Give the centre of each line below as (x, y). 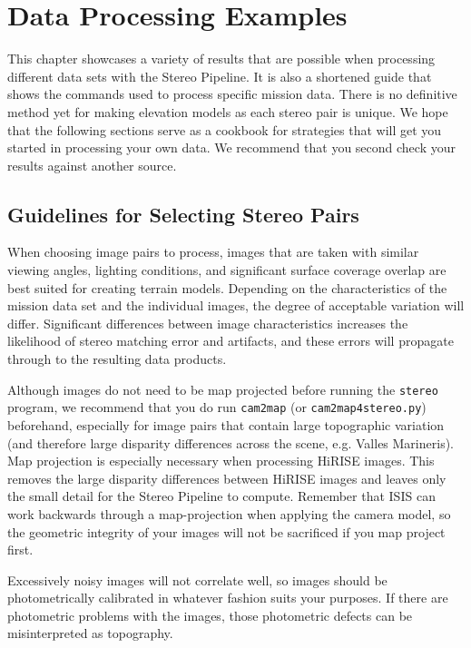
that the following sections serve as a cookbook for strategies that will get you (225, 129)
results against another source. (92, 165)
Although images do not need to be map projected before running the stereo (223, 389)
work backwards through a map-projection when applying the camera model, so (229, 513)
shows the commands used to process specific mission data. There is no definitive (232, 94)
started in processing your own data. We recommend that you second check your (231, 147)
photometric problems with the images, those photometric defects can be (210, 615)
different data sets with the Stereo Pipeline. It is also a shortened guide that (220, 76)
